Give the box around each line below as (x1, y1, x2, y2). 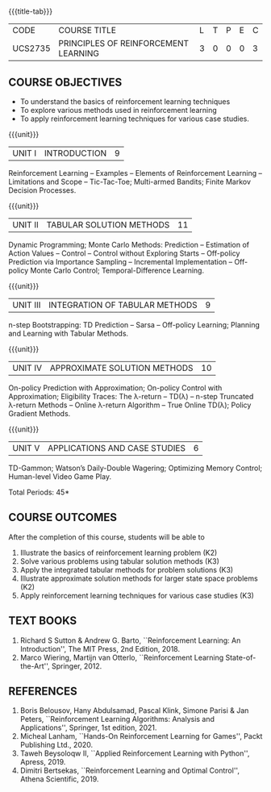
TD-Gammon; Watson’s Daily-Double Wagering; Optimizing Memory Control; (8, 463, 263, 473)
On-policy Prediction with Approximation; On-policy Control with (8, 383, 223, 393)
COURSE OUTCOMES (8, 511, 118, 524)
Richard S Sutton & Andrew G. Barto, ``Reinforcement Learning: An (19, 636, 241, 645)
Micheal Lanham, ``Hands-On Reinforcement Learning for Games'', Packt (19, 732, 263, 741)
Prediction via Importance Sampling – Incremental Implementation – (8, 257, 232, 266)
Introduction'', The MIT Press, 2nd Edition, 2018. (19, 644, 180, 653)
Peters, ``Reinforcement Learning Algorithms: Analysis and (19, 715, 215, 724)
